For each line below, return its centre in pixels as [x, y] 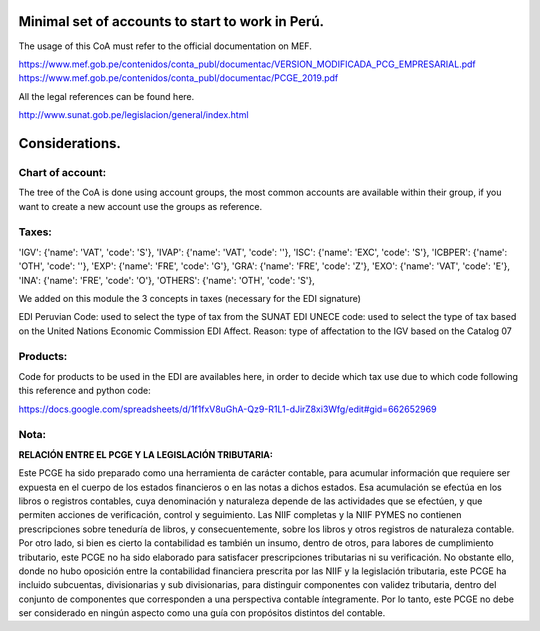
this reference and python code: [84, 391]
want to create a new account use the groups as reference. [140, 206]
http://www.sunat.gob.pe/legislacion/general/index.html [133, 115]
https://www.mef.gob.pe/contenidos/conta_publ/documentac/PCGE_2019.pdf [178, 78]
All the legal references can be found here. [106, 96]
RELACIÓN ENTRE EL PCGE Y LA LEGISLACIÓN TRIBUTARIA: [146, 454]
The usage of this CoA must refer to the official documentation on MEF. [165, 46]
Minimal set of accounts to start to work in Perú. [171, 21]
